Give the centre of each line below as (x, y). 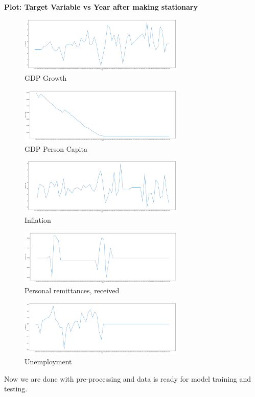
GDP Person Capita (56, 148)
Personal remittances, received (72, 290)
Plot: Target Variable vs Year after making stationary (101, 7)
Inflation (38, 220)
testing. (16, 389)
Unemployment (48, 361)
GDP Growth (46, 78)
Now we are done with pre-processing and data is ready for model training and (128, 378)
